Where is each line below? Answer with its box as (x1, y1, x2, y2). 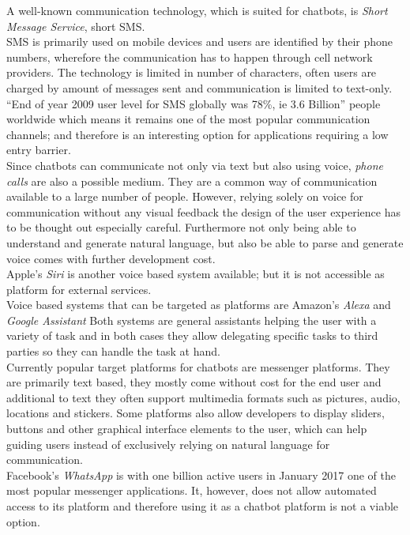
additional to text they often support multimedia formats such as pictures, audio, (6, 389, 401, 405)
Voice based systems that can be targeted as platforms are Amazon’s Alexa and (6, 296, 391, 313)
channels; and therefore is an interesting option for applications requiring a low (6, 126, 389, 142)
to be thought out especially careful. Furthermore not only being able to (6, 219, 356, 235)
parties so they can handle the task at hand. (6, 343, 220, 360)
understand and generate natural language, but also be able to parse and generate (6, 234, 404, 251)
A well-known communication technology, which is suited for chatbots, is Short (6, 2, 388, 18)
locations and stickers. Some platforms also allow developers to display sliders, (6, 405, 385, 421)
